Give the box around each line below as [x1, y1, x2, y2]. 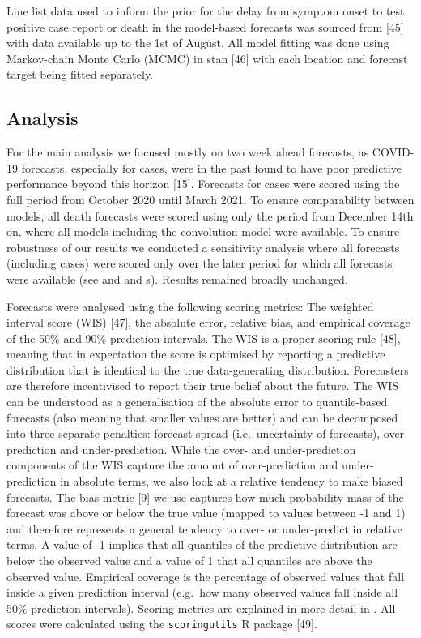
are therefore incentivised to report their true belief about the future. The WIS [6, 377, 399, 394]
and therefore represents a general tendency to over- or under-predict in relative [6, 520, 402, 537]
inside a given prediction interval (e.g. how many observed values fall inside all [6, 584, 398, 601]
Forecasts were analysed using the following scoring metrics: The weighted [6, 298, 374, 315]
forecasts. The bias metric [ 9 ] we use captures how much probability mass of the [6, 488, 404, 505]
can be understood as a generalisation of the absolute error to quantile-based [6, 393, 388, 410]
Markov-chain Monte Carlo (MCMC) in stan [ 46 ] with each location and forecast [6, 49, 408, 66]
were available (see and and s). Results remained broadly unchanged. [6, 270, 348, 287]
